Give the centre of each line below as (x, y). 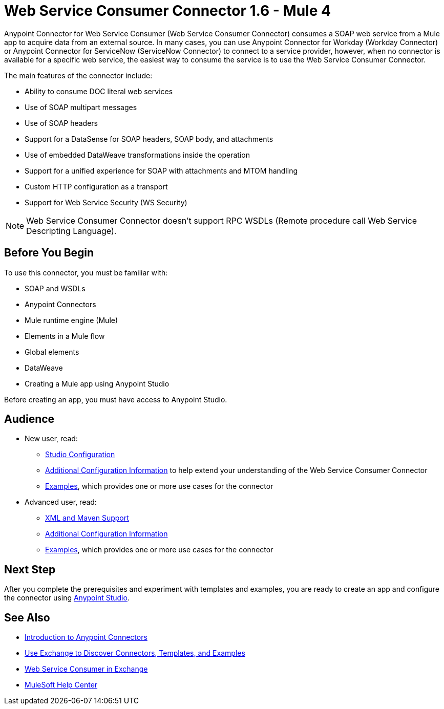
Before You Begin (49, 253)
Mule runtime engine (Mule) (71, 320)
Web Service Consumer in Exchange (86, 669)
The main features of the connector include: (78, 75)
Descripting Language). (71, 231)
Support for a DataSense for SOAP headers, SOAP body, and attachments (149, 139)
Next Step (30, 569)
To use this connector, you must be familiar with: (86, 272)
